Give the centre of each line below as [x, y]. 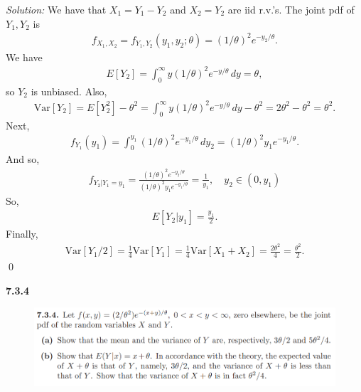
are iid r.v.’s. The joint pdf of [291, 9]
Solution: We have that [56, 9]
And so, [23, 159]
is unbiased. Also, [69, 91]
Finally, [22, 234]
